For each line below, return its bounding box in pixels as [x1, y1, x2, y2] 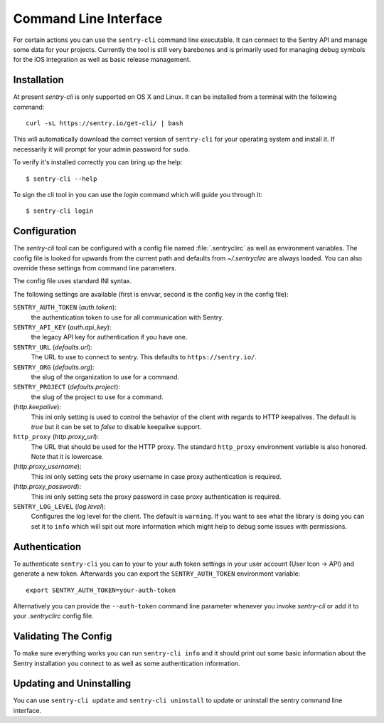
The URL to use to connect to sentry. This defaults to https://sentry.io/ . [31, 353, 257, 361]
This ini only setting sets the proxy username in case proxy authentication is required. [31, 472, 282, 480]
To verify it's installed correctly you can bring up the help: [13, 158, 183, 167]
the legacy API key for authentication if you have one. [31, 333, 188, 342]
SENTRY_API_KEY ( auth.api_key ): [13, 323, 112, 331]
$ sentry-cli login [26, 207, 94, 215]
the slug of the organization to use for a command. [31, 372, 180, 381]
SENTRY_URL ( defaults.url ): [13, 342, 92, 352]
